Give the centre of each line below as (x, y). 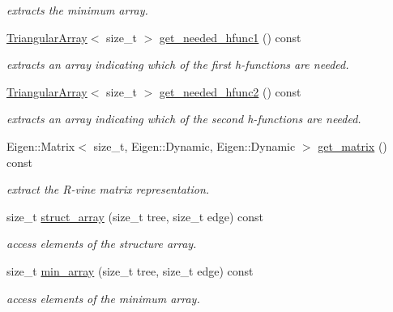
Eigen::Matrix (41, 145)
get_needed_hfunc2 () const (230, 91)
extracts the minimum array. (77, 10)
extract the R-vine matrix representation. (108, 189)
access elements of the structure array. (102, 244)
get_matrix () (352, 145)
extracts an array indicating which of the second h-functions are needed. (184, 119)
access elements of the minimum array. (103, 298)
